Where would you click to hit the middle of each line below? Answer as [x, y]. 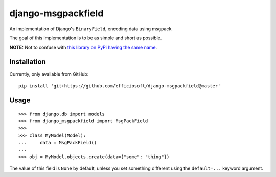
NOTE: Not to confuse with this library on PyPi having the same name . [83, 47]
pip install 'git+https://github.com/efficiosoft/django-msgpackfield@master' [120, 86]
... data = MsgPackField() [58, 142]
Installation [28, 62]
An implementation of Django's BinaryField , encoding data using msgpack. [91, 29]
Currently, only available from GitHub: [49, 74]
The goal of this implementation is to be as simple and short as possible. [86, 38]
